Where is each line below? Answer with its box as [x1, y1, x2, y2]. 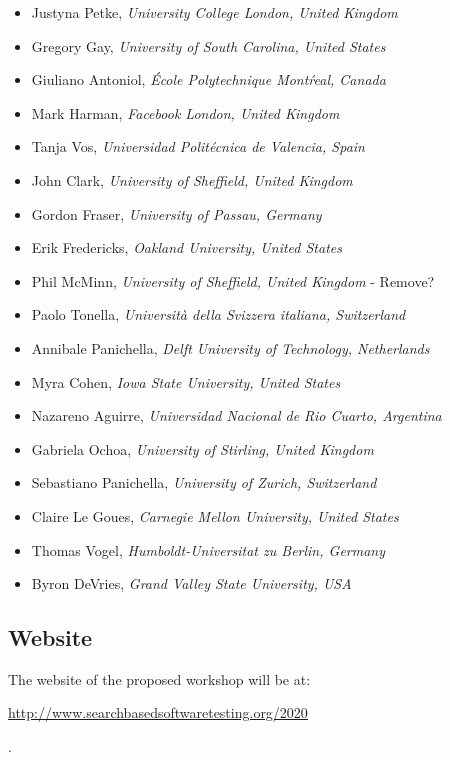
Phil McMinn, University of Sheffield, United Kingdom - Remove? [31, 270, 435, 291]
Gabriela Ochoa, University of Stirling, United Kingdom [31, 438, 374, 459]
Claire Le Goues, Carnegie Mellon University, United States [31, 505, 399, 526]
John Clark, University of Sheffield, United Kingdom [31, 169, 353, 190]
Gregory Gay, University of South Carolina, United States [31, 35, 386, 56]
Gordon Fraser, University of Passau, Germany [31, 203, 322, 224]
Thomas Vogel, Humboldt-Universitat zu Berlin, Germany [31, 539, 386, 560]
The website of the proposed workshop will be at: [8, 668, 311, 689]
